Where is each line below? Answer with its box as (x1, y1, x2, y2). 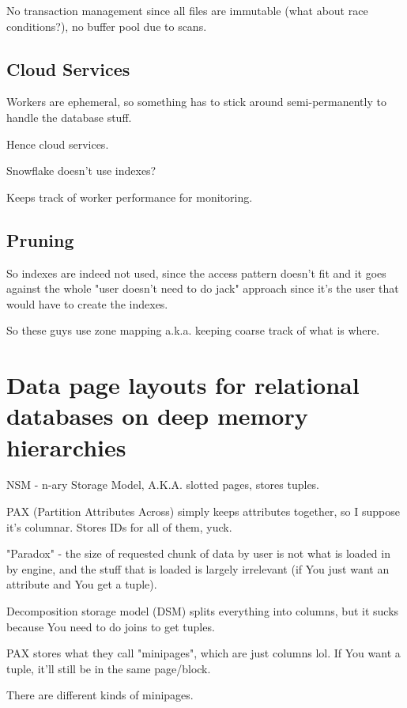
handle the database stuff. (6, 108, 132, 125)
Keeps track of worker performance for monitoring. (6, 188, 253, 205)
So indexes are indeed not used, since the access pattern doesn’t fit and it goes (6, 264, 386, 281)
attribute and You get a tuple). (6, 576, 157, 593)
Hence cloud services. (6, 135, 109, 152)
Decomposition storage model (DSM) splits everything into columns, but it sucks (6, 603, 399, 619)
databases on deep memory (6, 399, 308, 432)
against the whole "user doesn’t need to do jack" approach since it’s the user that (6, 280, 399, 297)
